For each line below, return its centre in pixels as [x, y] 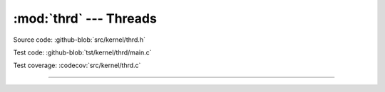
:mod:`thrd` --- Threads [85, 18]
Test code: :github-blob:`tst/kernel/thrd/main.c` [82, 52]
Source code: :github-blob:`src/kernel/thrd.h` [79, 40]
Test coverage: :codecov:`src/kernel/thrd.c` [77, 65]
